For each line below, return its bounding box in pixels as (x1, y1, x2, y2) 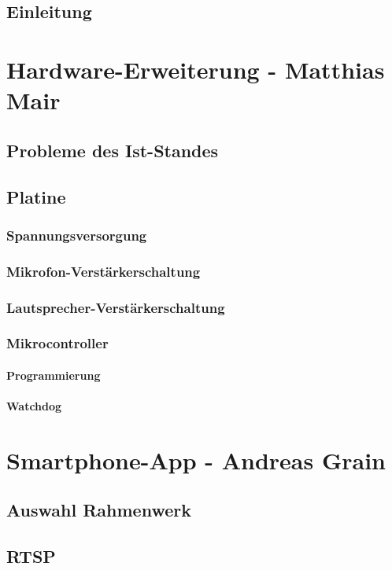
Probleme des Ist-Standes (6, 138, 219, 162)
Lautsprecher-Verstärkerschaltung (6, 297, 225, 317)
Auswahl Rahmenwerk (6, 498, 191, 522)
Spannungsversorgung (6, 225, 147, 245)
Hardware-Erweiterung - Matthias (6, 53, 385, 85)
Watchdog (6, 398, 62, 414)
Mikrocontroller (6, 333, 109, 353)
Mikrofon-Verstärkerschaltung (6, 261, 201, 281)
